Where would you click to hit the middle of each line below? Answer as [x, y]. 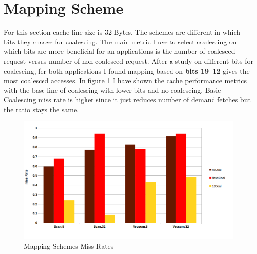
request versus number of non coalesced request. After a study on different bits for [129, 61]
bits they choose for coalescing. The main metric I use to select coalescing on [120, 41]
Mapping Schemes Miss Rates [69, 246]
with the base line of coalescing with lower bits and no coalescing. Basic [113, 90]
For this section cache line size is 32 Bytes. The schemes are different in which [122, 32]
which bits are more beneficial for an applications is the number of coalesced [120, 51]
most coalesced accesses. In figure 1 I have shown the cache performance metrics [125, 80]
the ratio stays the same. [42, 109]
